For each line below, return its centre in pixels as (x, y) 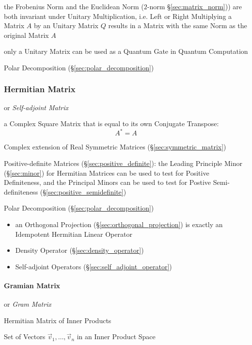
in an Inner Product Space (116, 337)
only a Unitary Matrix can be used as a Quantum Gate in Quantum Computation (126, 51)
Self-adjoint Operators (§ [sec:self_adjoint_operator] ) (94, 266)
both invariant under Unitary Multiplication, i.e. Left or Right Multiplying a (118, 16)
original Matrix (26, 35)
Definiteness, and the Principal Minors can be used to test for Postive (107, 182)
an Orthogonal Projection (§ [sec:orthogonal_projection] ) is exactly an (119, 224)
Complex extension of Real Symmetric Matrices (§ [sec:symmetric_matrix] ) (115, 147)
